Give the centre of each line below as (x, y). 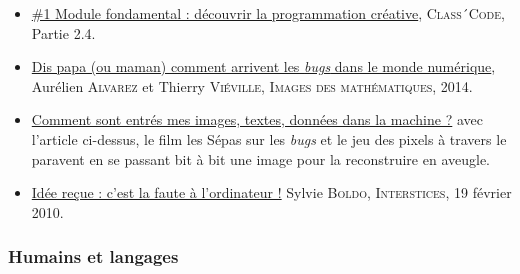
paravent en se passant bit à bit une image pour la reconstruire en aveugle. (261, 158)
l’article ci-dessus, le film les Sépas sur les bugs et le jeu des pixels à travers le (269, 138)
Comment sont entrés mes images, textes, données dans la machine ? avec (257, 119)
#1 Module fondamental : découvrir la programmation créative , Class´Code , (268, 13)
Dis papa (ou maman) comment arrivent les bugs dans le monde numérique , (263, 66)
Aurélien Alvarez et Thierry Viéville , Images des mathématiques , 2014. (252, 85)
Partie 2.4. (63, 32)
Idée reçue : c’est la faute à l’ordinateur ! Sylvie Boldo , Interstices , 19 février (271, 192)
